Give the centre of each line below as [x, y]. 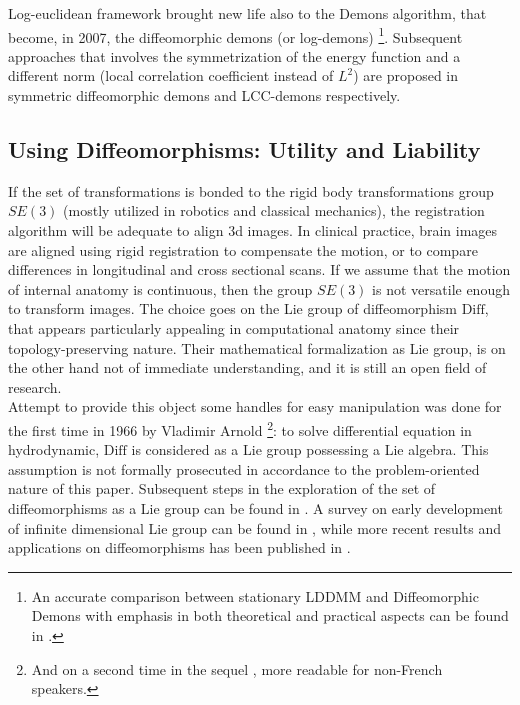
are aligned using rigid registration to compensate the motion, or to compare [243, 249]
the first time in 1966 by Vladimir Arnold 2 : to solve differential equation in [240, 428]
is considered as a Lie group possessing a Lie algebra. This [310, 449]
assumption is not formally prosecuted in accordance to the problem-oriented [244, 468]
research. [35, 386]
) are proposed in [406, 75]
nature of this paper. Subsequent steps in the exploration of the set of [222, 488]
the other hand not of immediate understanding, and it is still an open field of [247, 367]
